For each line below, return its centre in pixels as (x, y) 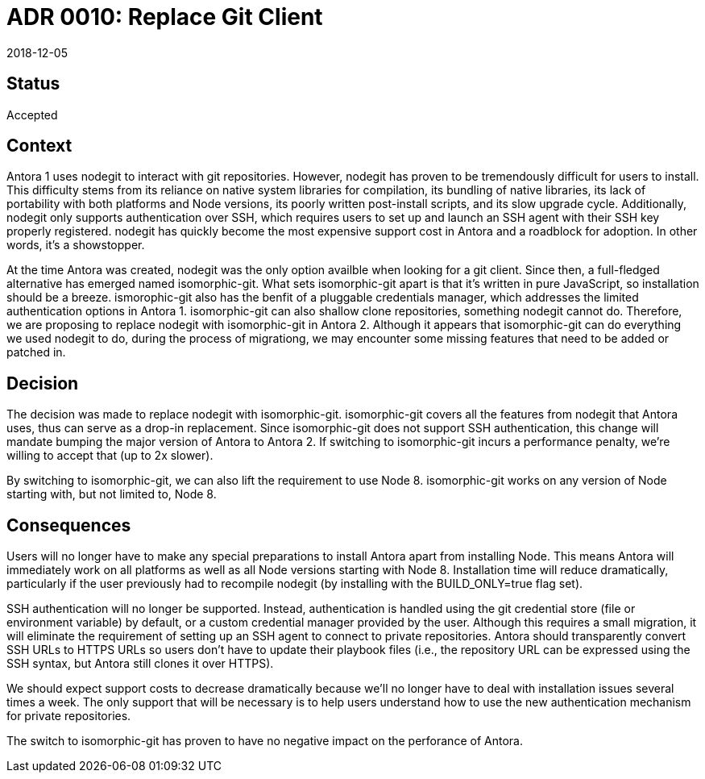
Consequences (69, 525)
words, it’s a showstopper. (76, 245)
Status (33, 84)
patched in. (36, 352)
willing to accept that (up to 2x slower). (110, 456)
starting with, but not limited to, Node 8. (112, 494)
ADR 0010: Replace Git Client (165, 17)
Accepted (32, 115)
